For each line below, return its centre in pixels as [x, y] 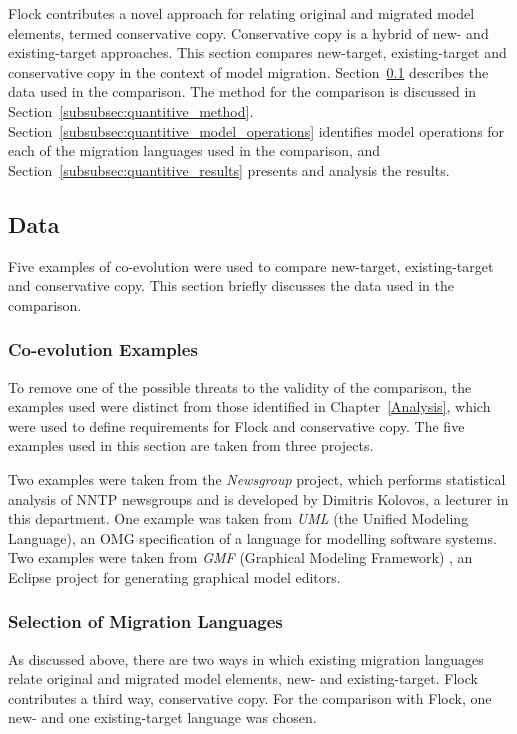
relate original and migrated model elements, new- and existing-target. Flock [243, 678]
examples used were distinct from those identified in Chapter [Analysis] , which [249, 406]
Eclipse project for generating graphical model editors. [174, 576]
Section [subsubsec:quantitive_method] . [131, 110]
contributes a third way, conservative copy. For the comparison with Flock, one [250, 697]
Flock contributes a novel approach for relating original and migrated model [241, 13]
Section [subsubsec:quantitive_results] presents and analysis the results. [229, 169]
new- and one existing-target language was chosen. [162, 717]
